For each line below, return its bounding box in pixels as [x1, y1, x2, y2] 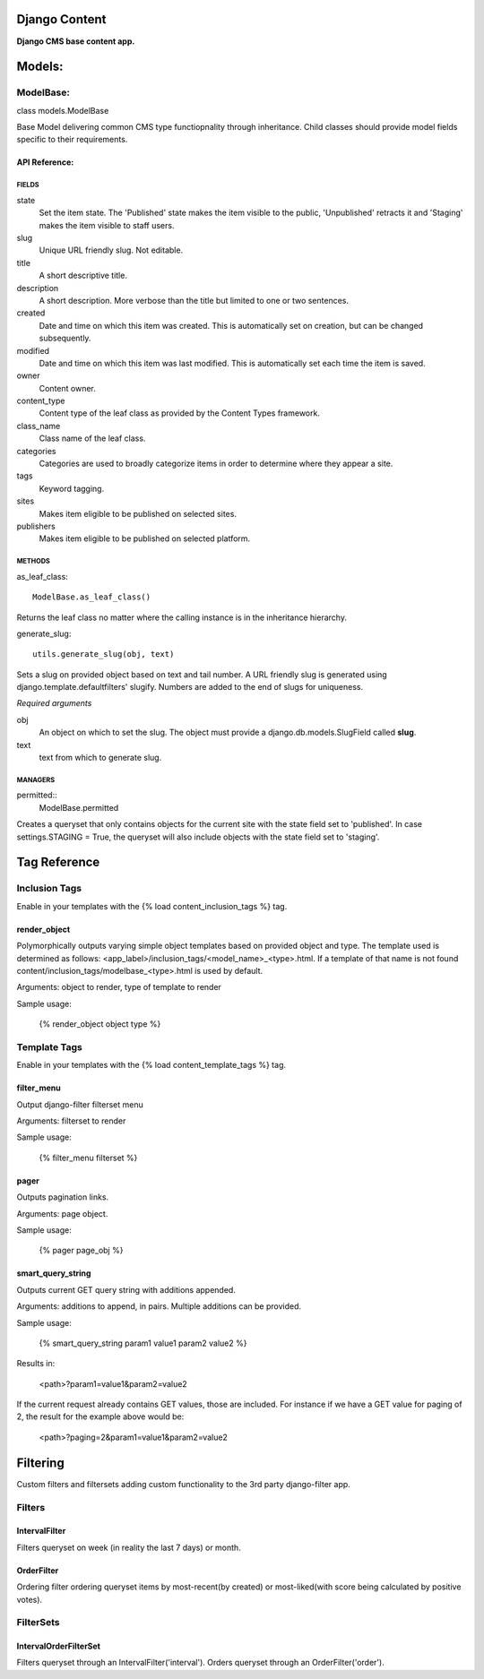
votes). [16, 1594, 43, 1605]
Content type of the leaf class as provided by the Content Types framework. [39, 408, 320, 418]
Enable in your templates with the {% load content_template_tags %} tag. [16, 1060, 287, 1071]
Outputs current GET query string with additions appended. [16, 1284, 237, 1295]
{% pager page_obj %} [39, 1245, 124, 1256]
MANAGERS [16, 775, 56, 784]
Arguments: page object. [16, 1208, 108, 1218]
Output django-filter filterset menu [16, 1098, 143, 1110]
